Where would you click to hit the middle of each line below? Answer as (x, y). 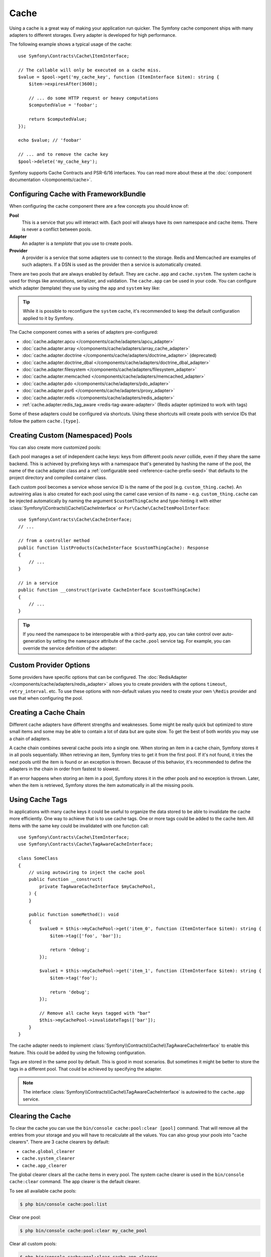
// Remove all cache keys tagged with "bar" (95, 1013)
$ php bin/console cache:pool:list (63, 1204)
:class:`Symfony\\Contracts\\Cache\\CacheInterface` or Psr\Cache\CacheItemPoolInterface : (110, 508)
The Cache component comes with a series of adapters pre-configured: (84, 332)
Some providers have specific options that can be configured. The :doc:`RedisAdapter (98, 677)
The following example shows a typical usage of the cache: (71, 44)
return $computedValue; (58, 119)
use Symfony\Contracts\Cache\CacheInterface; (75, 520)
